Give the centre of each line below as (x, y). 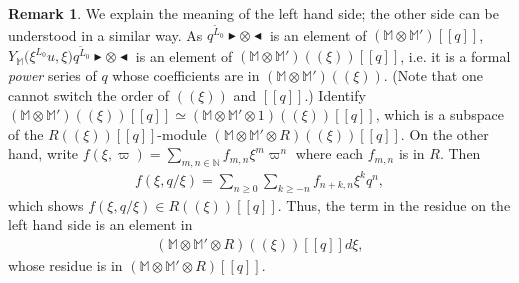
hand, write (43, 153)
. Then (460, 153)
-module (182, 133)
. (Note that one (433, 75)
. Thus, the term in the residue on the (394, 204)
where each (329, 153)
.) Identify (335, 94)
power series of (52, 75)
